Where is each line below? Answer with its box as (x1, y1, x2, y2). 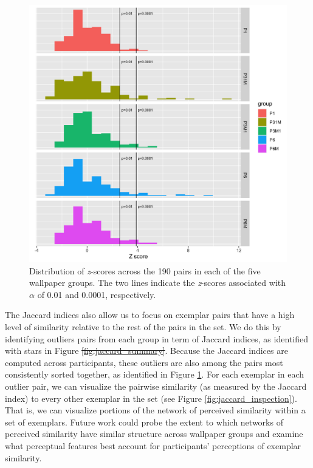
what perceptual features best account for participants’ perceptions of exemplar (5, 439, 301, 452)
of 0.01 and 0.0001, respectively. (37, 288, 156, 300)
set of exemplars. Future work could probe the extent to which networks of (5, 415, 283, 428)
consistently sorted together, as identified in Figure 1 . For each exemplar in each (5, 368, 304, 381)
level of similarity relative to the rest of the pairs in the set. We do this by (5, 320, 281, 333)
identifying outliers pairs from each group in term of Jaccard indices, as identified (5, 332, 308, 345)
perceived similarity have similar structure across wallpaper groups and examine (5, 427, 303, 440)
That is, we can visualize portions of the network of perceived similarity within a (5, 404, 306, 416)
